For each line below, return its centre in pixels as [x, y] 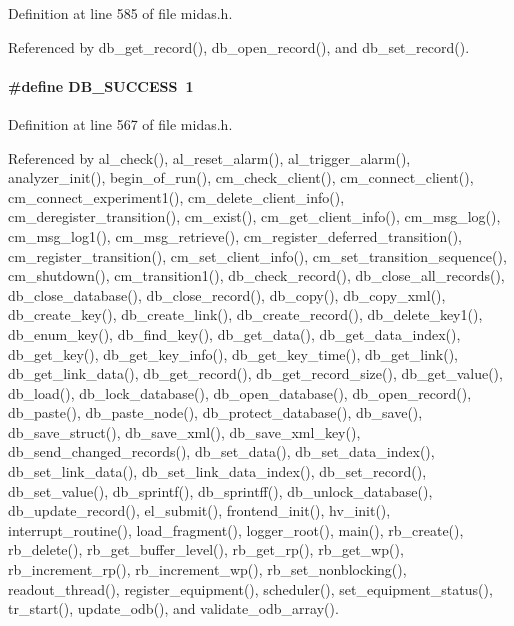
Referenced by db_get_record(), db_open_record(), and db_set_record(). [239, 46]
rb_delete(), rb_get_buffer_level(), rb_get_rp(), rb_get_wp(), [206, 549]
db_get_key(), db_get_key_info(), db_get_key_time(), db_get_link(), [233, 353]
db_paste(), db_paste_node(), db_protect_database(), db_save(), [215, 412]
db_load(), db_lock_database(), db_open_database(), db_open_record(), [240, 392]
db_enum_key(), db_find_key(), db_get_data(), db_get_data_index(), [234, 333]
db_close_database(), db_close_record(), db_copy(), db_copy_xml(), [227, 294]
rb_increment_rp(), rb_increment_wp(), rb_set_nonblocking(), [207, 569]
